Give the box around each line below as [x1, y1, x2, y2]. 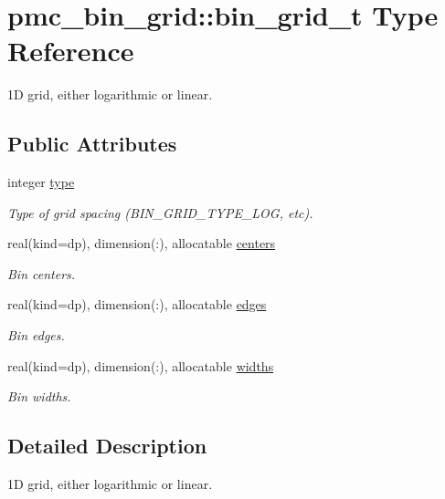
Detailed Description [7, 431, 207, 460]
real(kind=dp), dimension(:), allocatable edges [7, 295, 267, 314]
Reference [7, 32, 134, 69]
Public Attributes [7, 130, 177, 158]
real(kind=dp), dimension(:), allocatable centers [7, 234, 276, 253]
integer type [7, 172, 75, 192]
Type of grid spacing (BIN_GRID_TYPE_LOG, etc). [7, 203, 313, 222]
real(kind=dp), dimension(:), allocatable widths [7, 356, 274, 375]
